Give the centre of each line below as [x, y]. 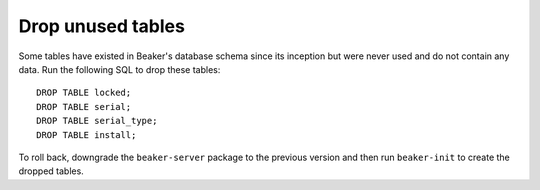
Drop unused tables [101, 26]
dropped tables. [51, 171]
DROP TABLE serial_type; [97, 121]
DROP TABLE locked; [84, 93]
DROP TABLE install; [86, 134]
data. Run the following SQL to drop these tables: [119, 69]
